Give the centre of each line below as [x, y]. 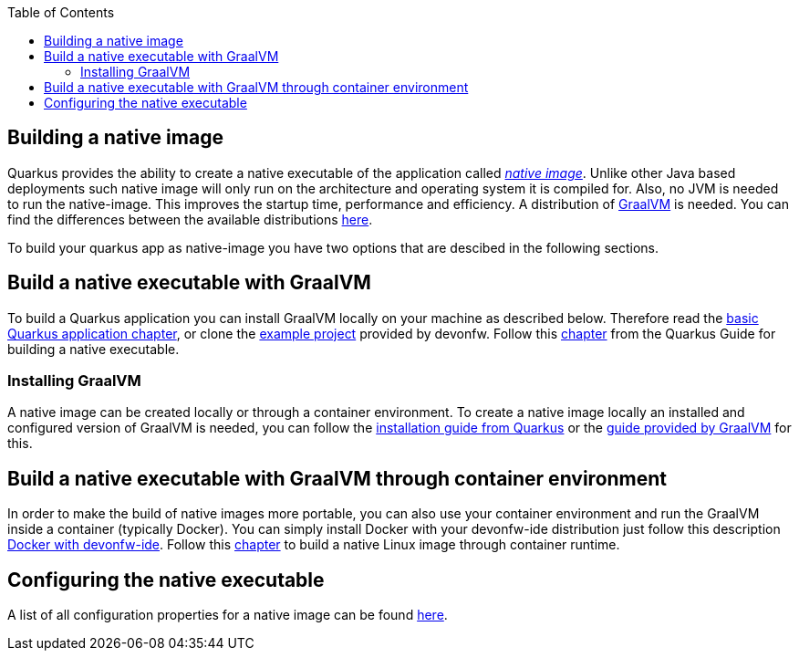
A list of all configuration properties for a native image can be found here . [228, 615]
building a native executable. [93, 349]
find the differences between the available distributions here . [190, 219]
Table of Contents [61, 12]
